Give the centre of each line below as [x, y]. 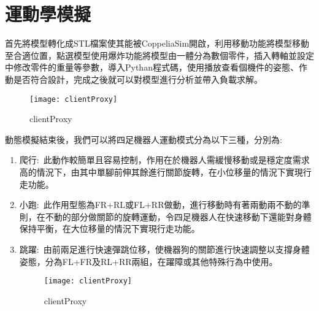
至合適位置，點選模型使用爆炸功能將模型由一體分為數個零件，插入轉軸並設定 [159, 55]
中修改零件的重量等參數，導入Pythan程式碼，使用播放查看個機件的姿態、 [152, 67]
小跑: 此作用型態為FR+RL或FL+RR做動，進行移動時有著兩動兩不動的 [160, 205]
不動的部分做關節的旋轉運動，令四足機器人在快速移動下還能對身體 [178, 216]
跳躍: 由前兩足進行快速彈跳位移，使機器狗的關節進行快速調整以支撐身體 [164, 249]
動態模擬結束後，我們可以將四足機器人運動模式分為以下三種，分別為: [144, 139]
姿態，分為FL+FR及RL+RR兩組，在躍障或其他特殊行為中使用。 [148, 261]
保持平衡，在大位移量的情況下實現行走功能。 [110, 228]
